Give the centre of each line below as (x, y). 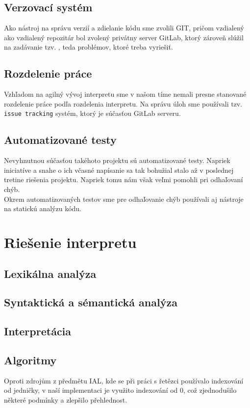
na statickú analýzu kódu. (43, 208)
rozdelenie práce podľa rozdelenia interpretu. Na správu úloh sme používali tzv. (123, 103)
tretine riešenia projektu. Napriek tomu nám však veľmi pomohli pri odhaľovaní (124, 179)
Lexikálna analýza (50, 273)
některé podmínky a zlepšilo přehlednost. (66, 399)
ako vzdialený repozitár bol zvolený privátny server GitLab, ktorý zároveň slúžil (124, 37)
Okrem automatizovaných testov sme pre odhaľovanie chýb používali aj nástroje (124, 199)
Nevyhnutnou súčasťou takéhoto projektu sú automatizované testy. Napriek (117, 160)
